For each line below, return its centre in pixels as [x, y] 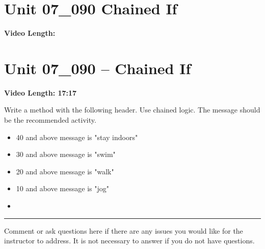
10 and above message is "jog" [62, 188]
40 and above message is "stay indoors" [77, 137]
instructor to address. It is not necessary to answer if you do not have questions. [129, 241]
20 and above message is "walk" [65, 171]
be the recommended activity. [50, 120]
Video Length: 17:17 [41, 92]
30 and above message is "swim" [66, 154]
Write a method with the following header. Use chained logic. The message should [132, 110]
